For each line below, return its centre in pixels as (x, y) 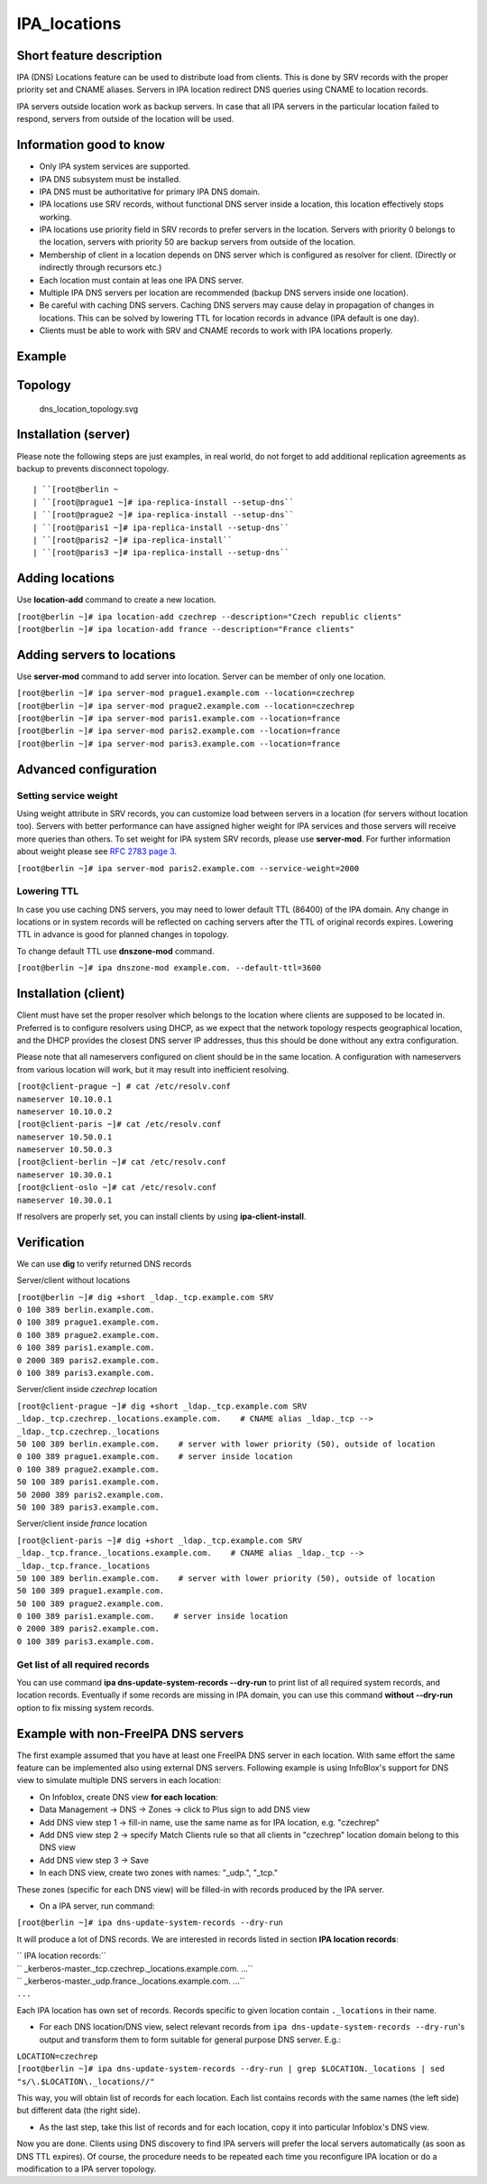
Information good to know (91, 145)
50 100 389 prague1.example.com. (91, 1591)
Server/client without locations (74, 1280)
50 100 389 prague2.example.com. (91, 1603)
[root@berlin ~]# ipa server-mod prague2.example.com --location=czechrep (186, 706)
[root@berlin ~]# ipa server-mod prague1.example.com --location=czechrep (186, 693)
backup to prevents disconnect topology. (93, 469)
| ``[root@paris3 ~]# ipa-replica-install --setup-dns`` (161, 553)
